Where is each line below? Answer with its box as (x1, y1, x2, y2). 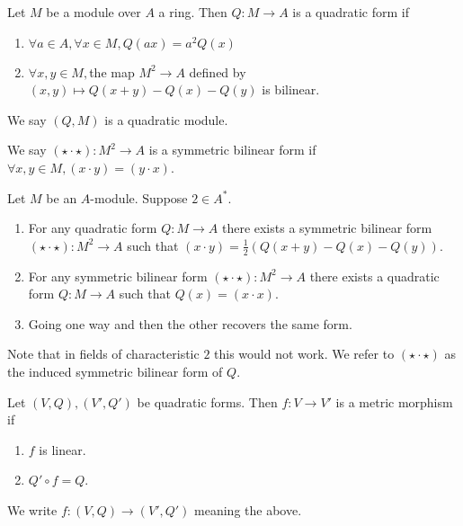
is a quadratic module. (104, 110, 228, 129)
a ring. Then (158, 3, 227, 21)
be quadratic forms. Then (137, 392, 278, 411)
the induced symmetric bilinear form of (7, 361, 223, 380)
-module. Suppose (90, 188, 188, 207)
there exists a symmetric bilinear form (221, 218, 432, 237)
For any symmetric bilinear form (28, 266, 208, 285)
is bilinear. (262, 80, 320, 99)
